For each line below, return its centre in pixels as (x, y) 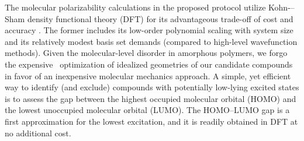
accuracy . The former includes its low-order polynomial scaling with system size (149, 30)
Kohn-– (281, 7)
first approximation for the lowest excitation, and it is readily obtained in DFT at (151, 121)
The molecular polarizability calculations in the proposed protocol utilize (135, 7)
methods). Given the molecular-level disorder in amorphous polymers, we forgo (146, 53)
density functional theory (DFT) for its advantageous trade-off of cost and (160, 18)
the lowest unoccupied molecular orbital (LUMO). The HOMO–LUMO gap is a (147, 110)
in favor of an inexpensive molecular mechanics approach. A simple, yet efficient (148, 75)
